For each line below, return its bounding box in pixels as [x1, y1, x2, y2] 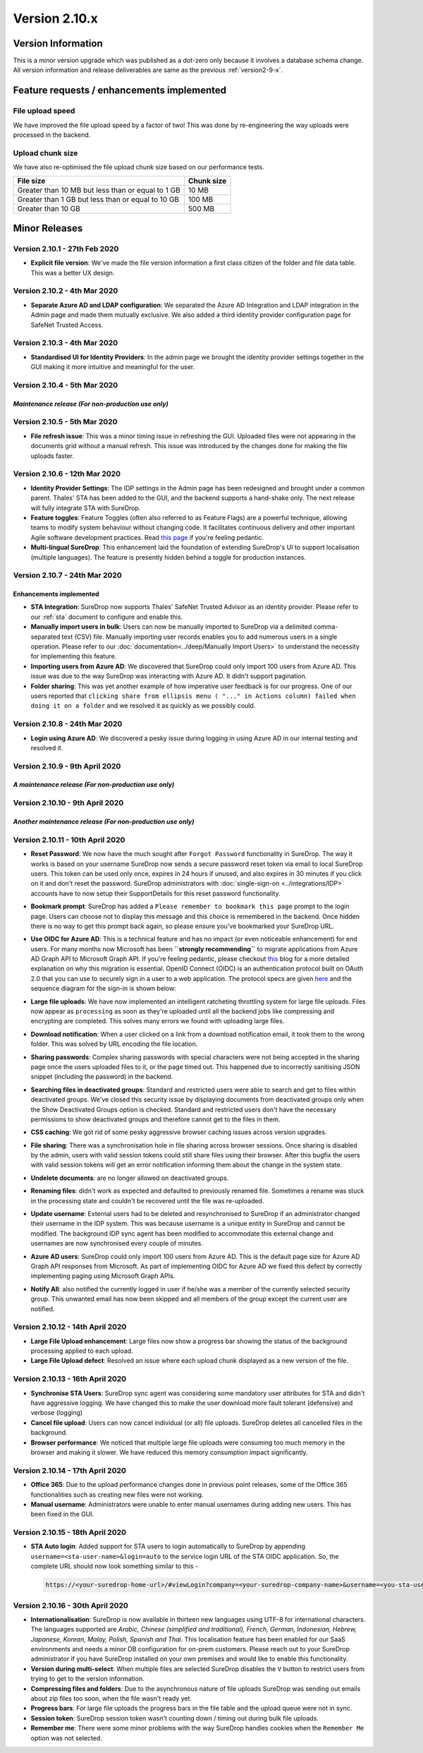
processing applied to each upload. [30, 1347, 133, 1355]
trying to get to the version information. [30, 1675, 145, 1683]
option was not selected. [30, 1733, 102, 1742]
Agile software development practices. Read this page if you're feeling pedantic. [30, 533, 264, 541]
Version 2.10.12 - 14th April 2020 [13, 1322, 127, 1332]
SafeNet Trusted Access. [30, 320, 104, 329]
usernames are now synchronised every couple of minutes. [30, 1239, 204, 1248]
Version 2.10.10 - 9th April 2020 [13, 798, 124, 808]
